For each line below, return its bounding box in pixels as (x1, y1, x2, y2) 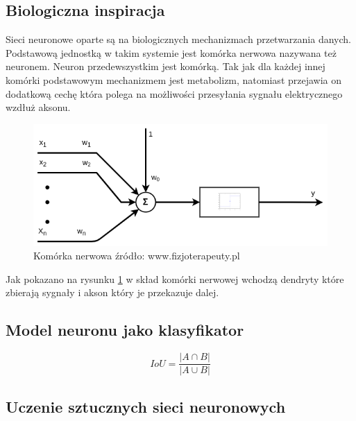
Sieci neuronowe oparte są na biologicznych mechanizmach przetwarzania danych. (6, 32, 351, 46)
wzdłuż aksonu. (6, 100, 71, 114)
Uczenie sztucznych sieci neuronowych (6, 395, 286, 417)
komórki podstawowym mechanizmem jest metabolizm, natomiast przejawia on (6, 72, 342, 87)
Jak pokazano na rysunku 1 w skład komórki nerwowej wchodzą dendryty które (6, 271, 344, 286)
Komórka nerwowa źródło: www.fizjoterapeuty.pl (33, 248, 240, 263)
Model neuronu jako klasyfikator (6, 319, 244, 341)
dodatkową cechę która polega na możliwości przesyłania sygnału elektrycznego (6, 86, 343, 101)
